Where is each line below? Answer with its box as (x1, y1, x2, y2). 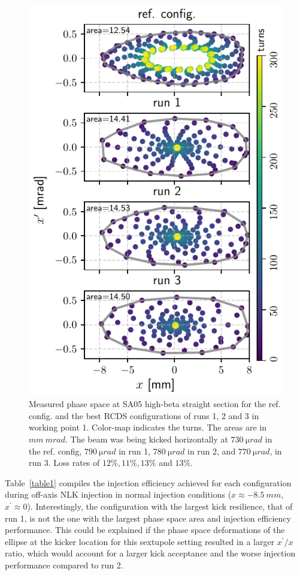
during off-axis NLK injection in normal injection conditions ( (5, 488, 232, 501)
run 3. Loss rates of (29, 456, 100, 469)
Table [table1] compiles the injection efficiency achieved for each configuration (5, 476, 292, 489)
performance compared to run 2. (5, 558, 123, 571)
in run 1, (119, 444, 151, 457)
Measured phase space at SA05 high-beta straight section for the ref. (29, 398, 281, 410)
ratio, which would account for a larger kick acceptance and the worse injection (5, 547, 296, 559)
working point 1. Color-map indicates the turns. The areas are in (29, 421, 267, 433)
